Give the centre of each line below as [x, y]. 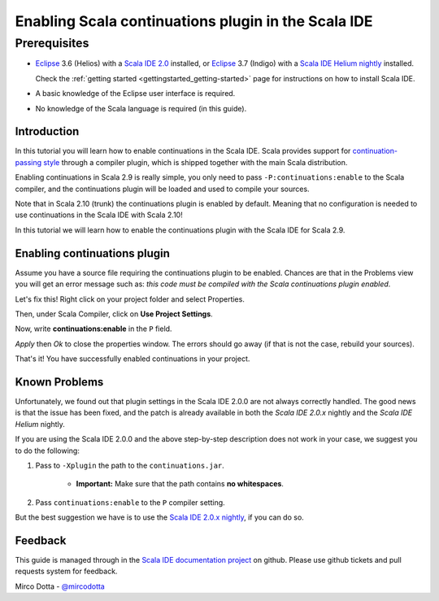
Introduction [47, 131]
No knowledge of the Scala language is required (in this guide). [141, 108]
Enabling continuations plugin [93, 253]
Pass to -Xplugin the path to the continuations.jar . [130, 465]
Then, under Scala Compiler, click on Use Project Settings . [114, 314]
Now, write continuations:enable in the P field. [93, 329]
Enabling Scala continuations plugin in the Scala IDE [194, 21]
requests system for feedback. [66, 571]
